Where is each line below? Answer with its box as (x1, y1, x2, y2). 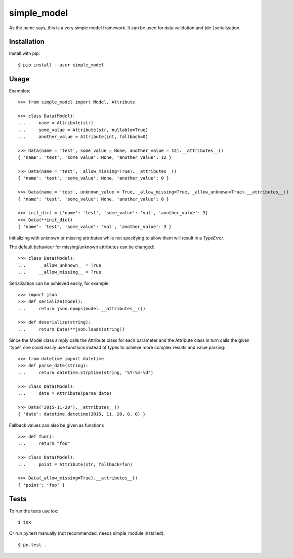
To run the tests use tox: (9, 508, 59, 514)
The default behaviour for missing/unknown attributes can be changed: (9, 244, 154, 250)
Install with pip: (9, 50, 40, 56)
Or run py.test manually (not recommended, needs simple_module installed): (9, 530, 165, 536)
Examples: (9, 88, 31, 93)
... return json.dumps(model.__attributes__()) (18, 306, 146, 311)
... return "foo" (18, 441, 70, 446)
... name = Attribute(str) (18, 120, 94, 126)
